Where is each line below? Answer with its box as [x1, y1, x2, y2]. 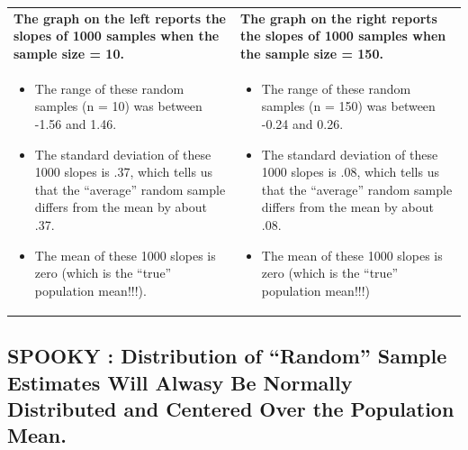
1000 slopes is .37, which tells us [34, 162, 212, 181]
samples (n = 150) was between [261, 96, 436, 115]
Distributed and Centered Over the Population [7, 394, 454, 422]
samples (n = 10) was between [34, 96, 202, 115]
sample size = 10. [13, 43, 124, 62]
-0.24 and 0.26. [261, 114, 344, 133]
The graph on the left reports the [13, 8, 226, 27]
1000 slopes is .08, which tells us [261, 162, 439, 181]
